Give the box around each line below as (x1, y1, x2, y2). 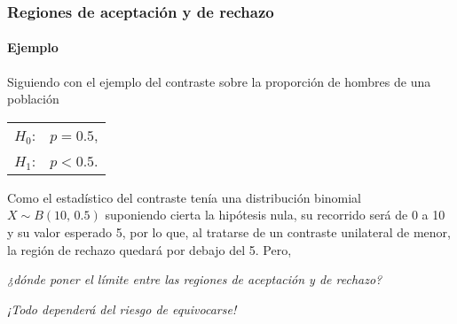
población (7, 89, 59, 108)
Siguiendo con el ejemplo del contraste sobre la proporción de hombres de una (7, 72, 431, 90)
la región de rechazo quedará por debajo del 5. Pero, (7, 240, 292, 258)
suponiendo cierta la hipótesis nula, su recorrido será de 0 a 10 (105, 205, 445, 224)
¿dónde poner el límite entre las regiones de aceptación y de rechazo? (7, 270, 382, 289)
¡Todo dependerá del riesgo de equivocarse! (7, 299, 237, 318)
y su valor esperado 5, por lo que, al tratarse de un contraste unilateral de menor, (7, 223, 451, 242)
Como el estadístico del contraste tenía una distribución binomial (7, 188, 361, 206)
